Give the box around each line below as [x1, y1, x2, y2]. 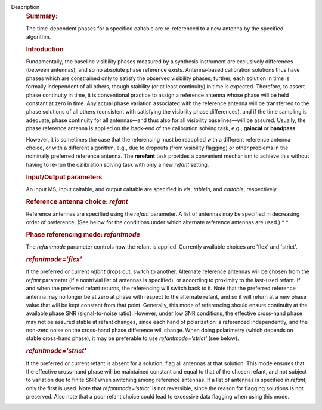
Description [11, 4, 40, 10]
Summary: [26, 12, 58, 20]
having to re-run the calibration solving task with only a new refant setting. [26, 161, 209, 168]
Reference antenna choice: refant [26, 197, 128, 206]
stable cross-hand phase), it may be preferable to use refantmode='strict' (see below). [26, 335, 239, 342]
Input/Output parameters [26, 173, 103, 181]
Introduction [26, 45, 64, 53]
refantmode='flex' [26, 255, 82, 264]
